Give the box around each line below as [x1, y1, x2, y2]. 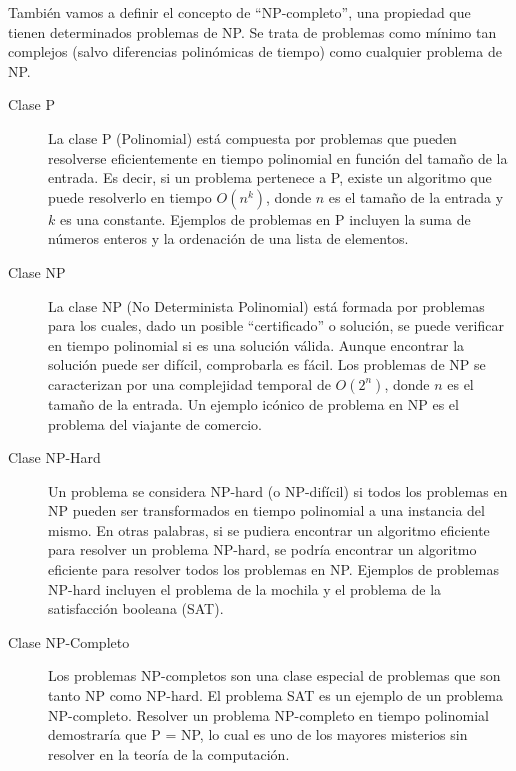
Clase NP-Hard [8, 447, 101, 468]
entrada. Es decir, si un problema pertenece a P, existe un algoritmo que [48, 167, 492, 188]
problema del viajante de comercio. [48, 413, 262, 434]
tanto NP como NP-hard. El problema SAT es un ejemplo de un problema [48, 685, 504, 706]
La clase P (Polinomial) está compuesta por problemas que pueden [48, 127, 457, 148]
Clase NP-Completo [8, 631, 130, 652]
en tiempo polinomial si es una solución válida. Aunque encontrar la [48, 334, 465, 355]
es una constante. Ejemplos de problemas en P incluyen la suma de [59, 208, 471, 229]
